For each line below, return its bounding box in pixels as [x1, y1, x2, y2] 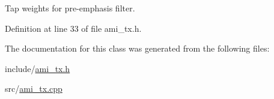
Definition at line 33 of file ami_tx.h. [5, 22, 142, 34]
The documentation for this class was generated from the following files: [5, 42, 270, 55]
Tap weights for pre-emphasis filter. [5, 2, 135, 14]
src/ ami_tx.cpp [5, 82, 62, 95]
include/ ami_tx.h [5, 62, 70, 74]
